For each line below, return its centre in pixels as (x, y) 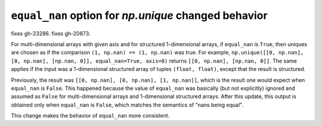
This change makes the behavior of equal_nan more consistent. (90, 116)
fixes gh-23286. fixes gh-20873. (51, 33)
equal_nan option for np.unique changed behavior (139, 15)
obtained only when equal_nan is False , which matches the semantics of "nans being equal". (127, 105)
